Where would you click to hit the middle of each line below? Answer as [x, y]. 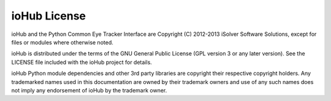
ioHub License [48, 16]
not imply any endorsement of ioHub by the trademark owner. [89, 90]
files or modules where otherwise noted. [62, 42]
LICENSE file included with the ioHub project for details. [82, 62]
